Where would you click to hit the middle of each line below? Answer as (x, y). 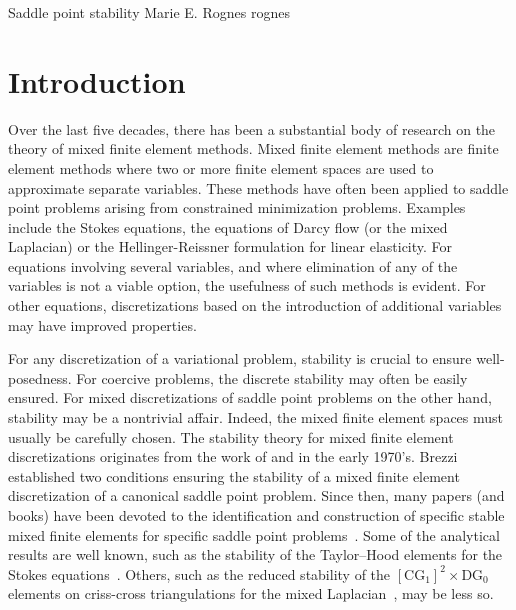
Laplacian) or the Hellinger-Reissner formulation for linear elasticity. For (230, 246)
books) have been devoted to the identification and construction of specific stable (256, 515)
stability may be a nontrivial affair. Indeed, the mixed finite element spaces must (256, 417)
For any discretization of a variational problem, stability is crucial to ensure (240, 358)
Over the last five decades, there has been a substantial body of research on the (252, 128)
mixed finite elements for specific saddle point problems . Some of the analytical (254, 534)
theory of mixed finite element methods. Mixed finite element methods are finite (253, 148)
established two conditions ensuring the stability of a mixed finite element (234, 475)
